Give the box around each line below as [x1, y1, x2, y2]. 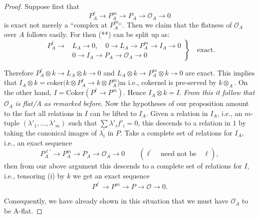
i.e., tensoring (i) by [4, 170, 65, 180]
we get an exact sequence [73, 170, 150, 180]
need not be [160, 150, 197, 158]
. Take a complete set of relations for [120, 127, 233, 137]
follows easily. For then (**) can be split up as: [26, 29, 170, 39]
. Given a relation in [146, 107, 208, 118]
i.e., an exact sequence [4, 137, 72, 147]
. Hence [123, 87, 146, 97]
